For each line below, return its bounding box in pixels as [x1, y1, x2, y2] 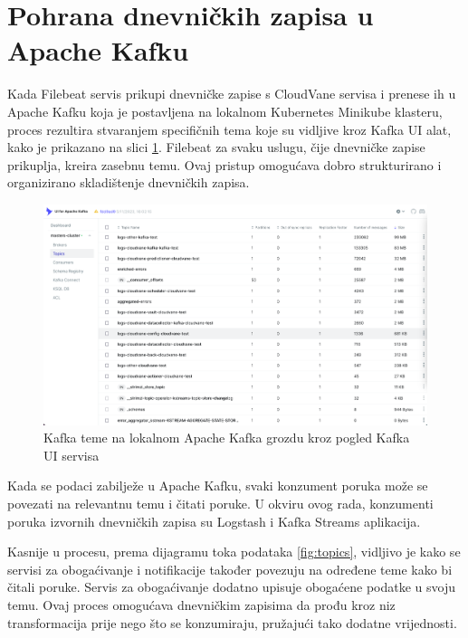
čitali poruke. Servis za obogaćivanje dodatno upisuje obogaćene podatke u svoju [7, 577, 456, 596]
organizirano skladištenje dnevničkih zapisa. [7, 173, 250, 192]
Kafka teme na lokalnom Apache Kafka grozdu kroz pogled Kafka [43, 428, 410, 447]
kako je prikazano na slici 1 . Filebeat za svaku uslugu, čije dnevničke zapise [7, 138, 425, 157]
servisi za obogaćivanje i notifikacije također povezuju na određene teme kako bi [7, 559, 453, 578]
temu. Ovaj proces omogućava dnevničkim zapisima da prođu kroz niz [7, 595, 396, 614]
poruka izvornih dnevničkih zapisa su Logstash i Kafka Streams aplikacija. [7, 511, 421, 530]
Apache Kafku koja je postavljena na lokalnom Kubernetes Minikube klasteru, [7, 101, 443, 120]
